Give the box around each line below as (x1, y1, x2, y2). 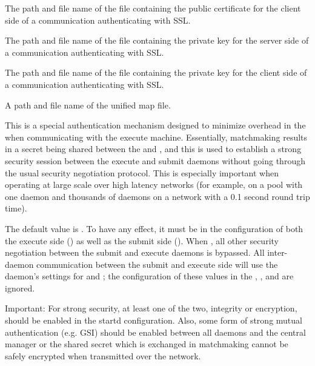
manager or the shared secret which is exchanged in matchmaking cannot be (5, 338, 288, 350)
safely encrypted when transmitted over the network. (5, 349, 201, 362)
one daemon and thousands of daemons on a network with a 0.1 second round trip (5, 190, 310, 202)
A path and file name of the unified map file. (5, 98, 171, 111)
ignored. (5, 281, 35, 294)
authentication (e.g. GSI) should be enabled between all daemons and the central (5, 325, 306, 338)
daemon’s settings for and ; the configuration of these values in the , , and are (5, 270, 294, 282)
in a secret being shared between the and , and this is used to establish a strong (5, 142, 302, 155)
